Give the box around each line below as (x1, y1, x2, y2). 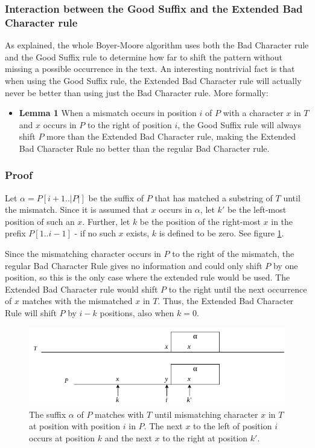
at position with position (29, 420, 121, 432)
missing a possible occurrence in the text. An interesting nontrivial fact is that (5, 62, 295, 75)
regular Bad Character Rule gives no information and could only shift (5, 259, 262, 271)
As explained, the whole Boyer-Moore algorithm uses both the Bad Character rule (5, 39, 309, 51)
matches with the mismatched (22, 294, 133, 307)
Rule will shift (5, 307, 57, 319)
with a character (223, 106, 284, 119)
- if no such (74, 227, 116, 239)
